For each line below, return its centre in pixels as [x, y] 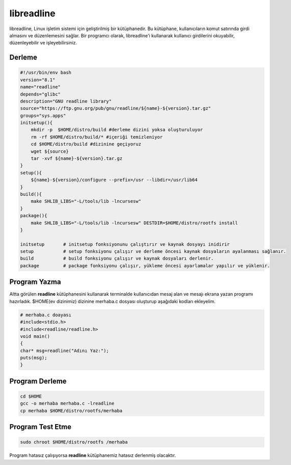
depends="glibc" [41, 94]
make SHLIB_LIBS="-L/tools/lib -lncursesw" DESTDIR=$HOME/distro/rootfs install [134, 223]
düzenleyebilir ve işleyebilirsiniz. [43, 43]
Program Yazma [35, 282]
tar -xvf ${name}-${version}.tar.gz [76, 159]
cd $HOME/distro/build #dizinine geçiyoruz [86, 144]
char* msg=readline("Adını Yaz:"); [64, 351]
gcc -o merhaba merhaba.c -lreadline [67, 403]
